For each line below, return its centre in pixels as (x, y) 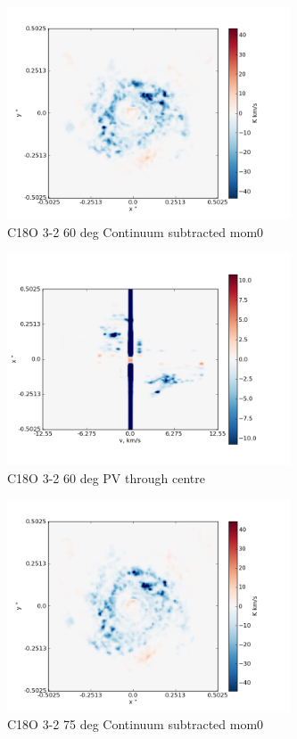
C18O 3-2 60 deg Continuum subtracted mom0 (136, 231)
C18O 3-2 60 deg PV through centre (106, 477)
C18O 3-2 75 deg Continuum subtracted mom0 (136, 724)
